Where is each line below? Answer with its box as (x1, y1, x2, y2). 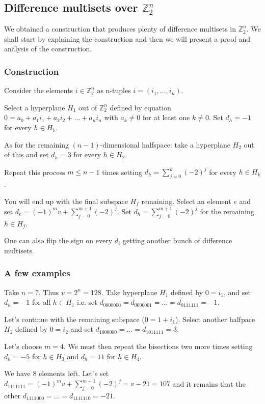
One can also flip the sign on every (4, 235, 113, 246)
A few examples (4, 267, 70, 279)
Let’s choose (4, 340, 42, 351)
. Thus (38, 286, 59, 297)
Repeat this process (4, 166, 65, 177)
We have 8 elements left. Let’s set (4, 368, 109, 379)
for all (32, 297, 51, 307)
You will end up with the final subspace (4, 195, 128, 206)
